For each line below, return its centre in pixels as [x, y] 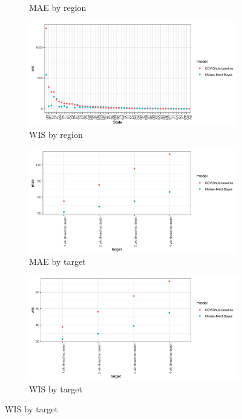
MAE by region [58, 7]
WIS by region [56, 135]
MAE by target [57, 261]
